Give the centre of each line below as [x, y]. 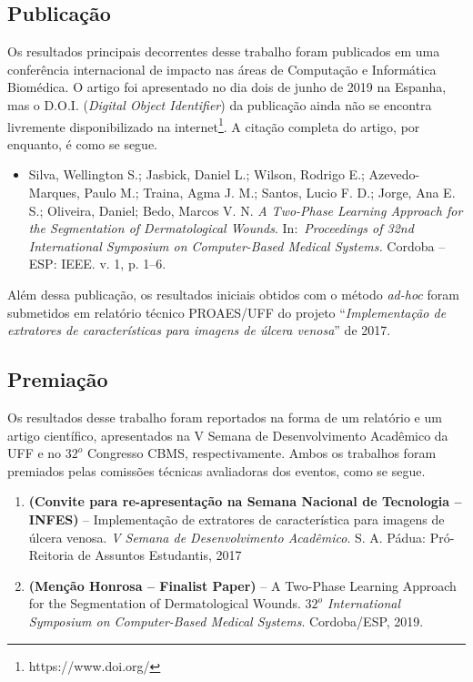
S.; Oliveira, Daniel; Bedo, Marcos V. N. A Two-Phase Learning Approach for [246, 210]
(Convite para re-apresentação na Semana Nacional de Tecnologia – [245, 501]
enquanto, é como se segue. [83, 143]
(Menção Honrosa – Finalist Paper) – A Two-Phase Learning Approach [242, 585]
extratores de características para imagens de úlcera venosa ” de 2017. [199, 330]
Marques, [54, 193]
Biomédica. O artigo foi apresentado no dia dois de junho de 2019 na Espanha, [227, 87]
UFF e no [35, 453]
